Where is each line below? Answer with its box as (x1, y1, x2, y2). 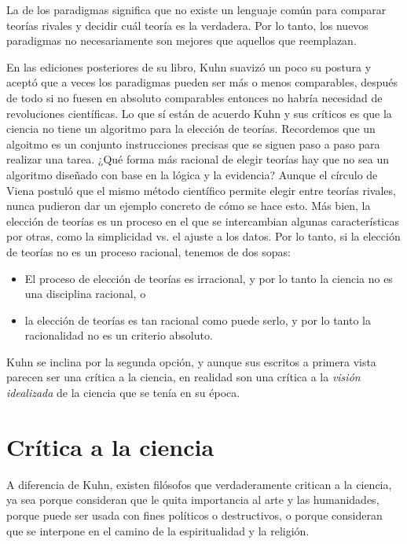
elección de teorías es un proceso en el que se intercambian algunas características (6, 212, 399, 229)
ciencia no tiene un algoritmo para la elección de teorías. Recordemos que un (6, 120, 376, 137)
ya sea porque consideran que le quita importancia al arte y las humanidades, (6, 491, 379, 508)
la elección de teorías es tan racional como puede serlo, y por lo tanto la (24, 311, 371, 328)
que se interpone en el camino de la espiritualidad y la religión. (6, 522, 310, 538)
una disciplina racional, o (24, 285, 146, 302)
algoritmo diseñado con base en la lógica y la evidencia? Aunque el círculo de (6, 166, 378, 182)
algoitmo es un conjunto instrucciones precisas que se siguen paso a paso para (6, 135, 380, 152)
